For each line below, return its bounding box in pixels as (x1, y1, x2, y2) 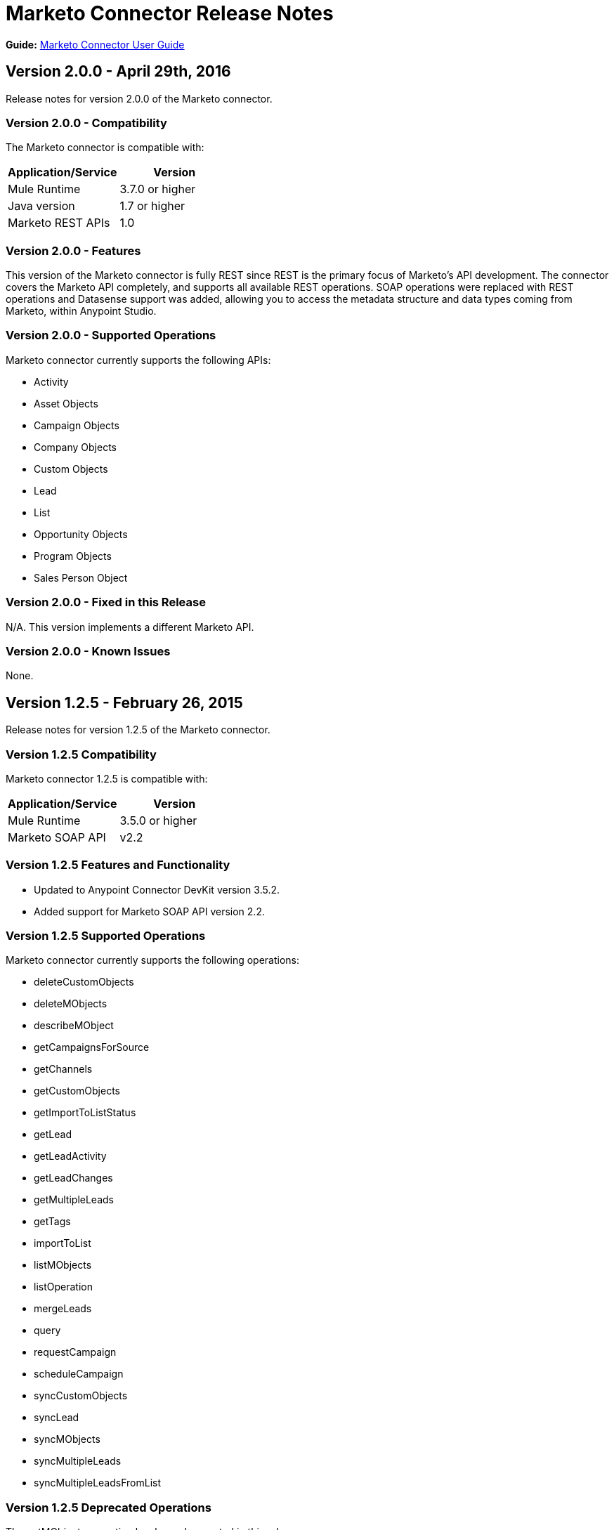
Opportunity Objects (34, 528, 128, 540)
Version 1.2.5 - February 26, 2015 (6, 693, 243, 712)
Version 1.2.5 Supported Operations (6, 929, 206, 943)
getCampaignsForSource (34, 1041, 150, 1054)
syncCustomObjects (34, 1390, 128, 1402)
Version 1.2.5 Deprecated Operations (6, 1500, 211, 1515)
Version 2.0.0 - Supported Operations (6, 328, 216, 343)
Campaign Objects (34, 419, 119, 431)
